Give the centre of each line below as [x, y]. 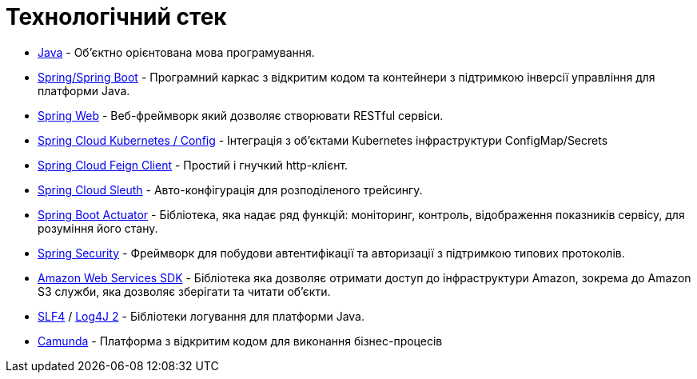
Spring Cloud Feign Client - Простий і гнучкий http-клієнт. [193, 165]
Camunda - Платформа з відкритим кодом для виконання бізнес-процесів [240, 341]
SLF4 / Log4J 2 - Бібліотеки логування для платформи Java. [201, 316]
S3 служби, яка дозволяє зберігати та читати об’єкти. [184, 291]
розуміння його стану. [98, 228]
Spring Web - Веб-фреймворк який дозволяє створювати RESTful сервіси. [241, 115]
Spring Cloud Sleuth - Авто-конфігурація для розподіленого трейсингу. [230, 189]
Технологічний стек [116, 17]
